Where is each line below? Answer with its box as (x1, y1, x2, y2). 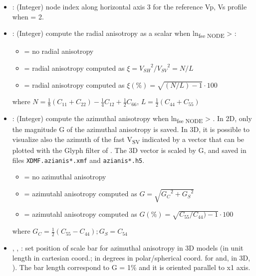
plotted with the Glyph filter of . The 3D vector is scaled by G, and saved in (12, 144, 247, 155)
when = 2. (12, 11, 44, 21)
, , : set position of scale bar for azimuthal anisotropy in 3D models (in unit (12, 242, 244, 253)
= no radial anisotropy (24, 46, 94, 56)
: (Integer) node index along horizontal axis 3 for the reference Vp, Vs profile (12, 1, 247, 11)
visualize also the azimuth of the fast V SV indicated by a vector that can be (12, 134, 245, 145)
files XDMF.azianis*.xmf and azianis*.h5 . (12, 154, 145, 165)
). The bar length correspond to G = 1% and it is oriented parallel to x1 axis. (12, 262, 251, 273)
